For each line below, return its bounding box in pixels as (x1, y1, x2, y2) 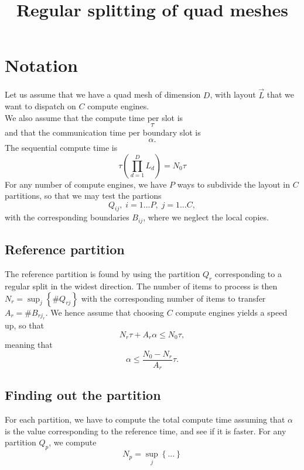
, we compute (49, 436, 97, 448)
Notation (5, 53, 78, 77)
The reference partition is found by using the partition (5, 268, 200, 280)
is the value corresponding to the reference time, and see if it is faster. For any (5, 424, 286, 437)
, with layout (210, 88, 256, 101)
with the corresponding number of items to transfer (81, 292, 266, 304)
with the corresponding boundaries (5, 211, 129, 223)
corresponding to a (214, 268, 282, 280)
